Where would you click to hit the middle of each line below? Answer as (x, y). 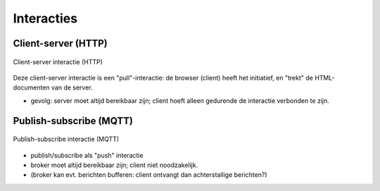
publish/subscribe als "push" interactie (87, 155)
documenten (31, 87)
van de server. (72, 87)
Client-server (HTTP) (61, 43)
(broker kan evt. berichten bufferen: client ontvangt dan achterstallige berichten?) (149, 175)
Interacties (45, 18)
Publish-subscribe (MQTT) (73, 121)
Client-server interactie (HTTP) (58, 62)
